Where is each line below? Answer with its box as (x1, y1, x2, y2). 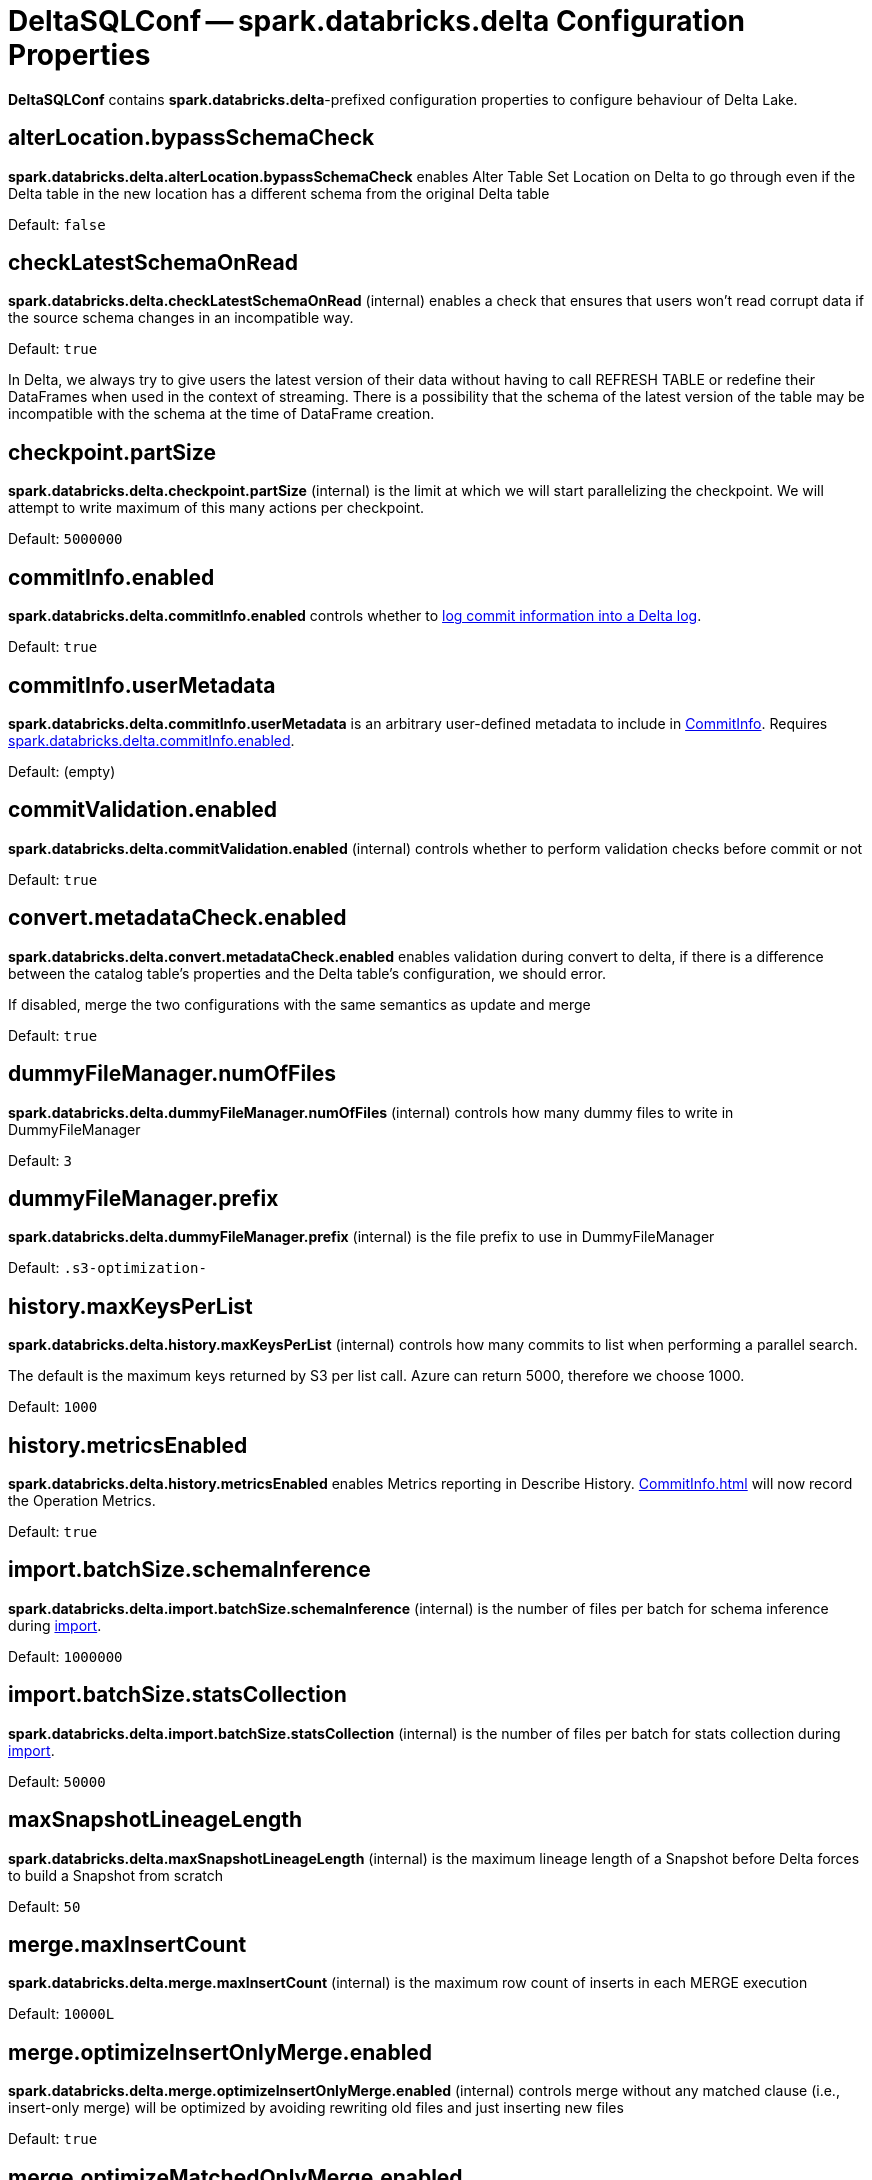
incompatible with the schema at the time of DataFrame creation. (8, 405, 435, 423)
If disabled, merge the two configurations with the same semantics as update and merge (8, 995, 591, 1013)
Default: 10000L (8, 2005, 115, 2023)
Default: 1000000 (8, 1647, 123, 1665)
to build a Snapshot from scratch (8, 1866, 224, 1884)
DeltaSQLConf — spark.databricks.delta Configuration (8, 4, 746, 38)
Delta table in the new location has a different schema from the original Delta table (8, 184, 550, 202)
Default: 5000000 (8, 530, 123, 548)
